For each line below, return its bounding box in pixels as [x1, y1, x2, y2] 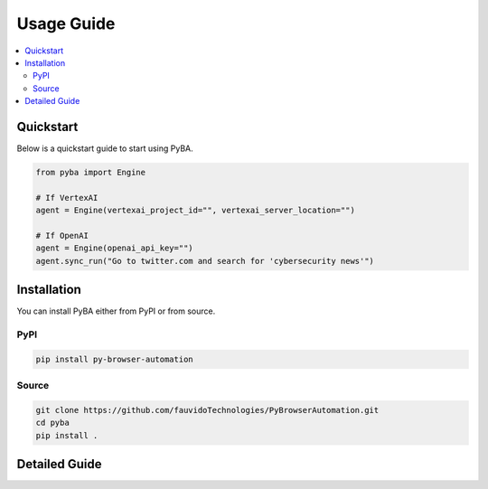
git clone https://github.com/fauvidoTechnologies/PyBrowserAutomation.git [35, 405, 380, 415]
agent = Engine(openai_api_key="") [35, 243, 193, 253]
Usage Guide [16, 14, 116, 33]
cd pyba [35, 418, 70, 428]
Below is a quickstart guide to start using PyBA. [16, 143, 193, 154]
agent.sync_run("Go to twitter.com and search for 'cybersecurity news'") [35, 256, 375, 266]
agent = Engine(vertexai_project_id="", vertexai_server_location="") [35, 205, 356, 216]
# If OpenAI [35, 230, 89, 240]
